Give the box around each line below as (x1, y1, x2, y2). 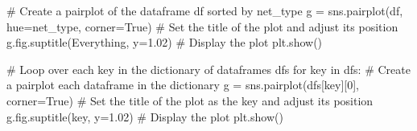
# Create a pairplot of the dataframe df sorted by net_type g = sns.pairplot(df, (6, 2, 403, 18)
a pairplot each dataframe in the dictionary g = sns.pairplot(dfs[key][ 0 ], (6, 76, 360, 93)
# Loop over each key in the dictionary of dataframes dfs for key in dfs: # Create (6, 60, 411, 77)
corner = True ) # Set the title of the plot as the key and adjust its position (6, 92, 374, 108)
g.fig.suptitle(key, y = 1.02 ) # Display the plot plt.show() (6, 108, 283, 125)
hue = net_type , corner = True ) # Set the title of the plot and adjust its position (6, 18, 398, 35)
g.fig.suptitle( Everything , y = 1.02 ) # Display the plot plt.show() (6, 34, 323, 51)
